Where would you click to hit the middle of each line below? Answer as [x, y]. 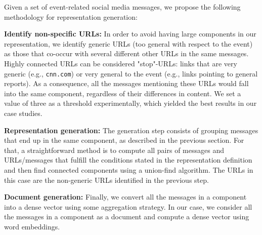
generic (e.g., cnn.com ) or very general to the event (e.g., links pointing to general [131, 73]
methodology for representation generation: [71, 16]
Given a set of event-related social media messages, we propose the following [122, 7]
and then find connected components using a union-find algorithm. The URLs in [129, 169]
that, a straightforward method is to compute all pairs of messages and [114, 150]
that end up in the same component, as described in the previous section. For [124, 140]
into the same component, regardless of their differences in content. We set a [123, 93]
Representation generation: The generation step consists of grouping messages [131, 130]
